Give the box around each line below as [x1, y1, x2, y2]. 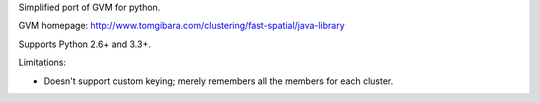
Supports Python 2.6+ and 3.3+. [18, 38, 152, 50]
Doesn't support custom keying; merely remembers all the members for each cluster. [43, 75, 394, 87]
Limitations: [18, 56, 67, 69]
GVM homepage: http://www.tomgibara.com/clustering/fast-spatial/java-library [18, 20, 345, 32]
